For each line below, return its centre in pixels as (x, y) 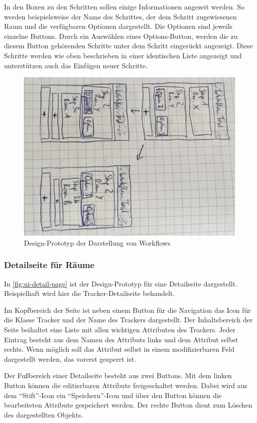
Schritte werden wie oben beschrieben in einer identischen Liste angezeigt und (123, 55)
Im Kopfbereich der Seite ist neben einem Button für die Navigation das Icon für (128, 310)
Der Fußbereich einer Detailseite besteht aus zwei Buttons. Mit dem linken (118, 375)
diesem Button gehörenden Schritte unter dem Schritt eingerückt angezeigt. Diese (128, 46)
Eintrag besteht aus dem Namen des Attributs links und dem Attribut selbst (121, 339)
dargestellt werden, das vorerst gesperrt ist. (70, 358)
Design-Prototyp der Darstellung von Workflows (97, 242)
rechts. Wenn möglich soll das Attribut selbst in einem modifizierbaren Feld (119, 349)
